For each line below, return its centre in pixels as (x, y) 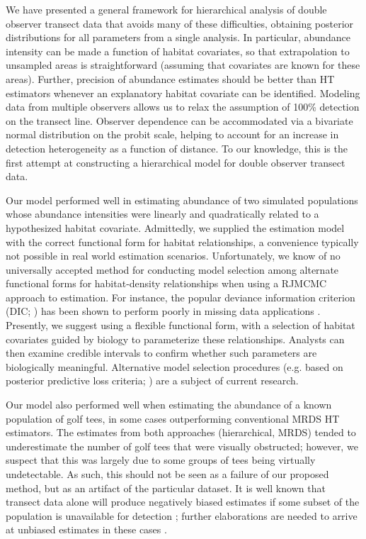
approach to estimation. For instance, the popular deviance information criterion (181, 297)
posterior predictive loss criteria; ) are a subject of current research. (152, 380)
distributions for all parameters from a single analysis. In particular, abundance (178, 37)
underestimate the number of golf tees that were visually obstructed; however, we (182, 446)
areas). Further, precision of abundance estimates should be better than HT (170, 78)
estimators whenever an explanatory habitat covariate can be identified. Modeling (183, 93)
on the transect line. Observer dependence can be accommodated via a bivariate (179, 120)
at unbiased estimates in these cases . (86, 529)
